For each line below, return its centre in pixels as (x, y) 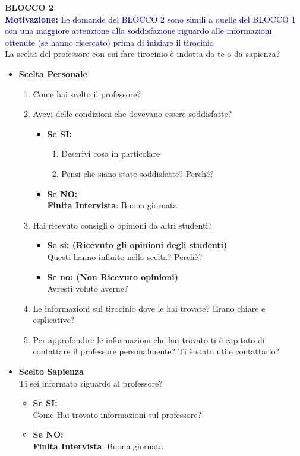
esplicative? (54, 320)
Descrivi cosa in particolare (111, 153)
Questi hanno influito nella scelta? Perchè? (125, 256)
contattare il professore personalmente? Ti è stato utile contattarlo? (156, 351)
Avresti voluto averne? (88, 288)
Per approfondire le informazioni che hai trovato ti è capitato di (149, 339)
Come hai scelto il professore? (87, 94)
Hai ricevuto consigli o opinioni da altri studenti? (122, 225)
